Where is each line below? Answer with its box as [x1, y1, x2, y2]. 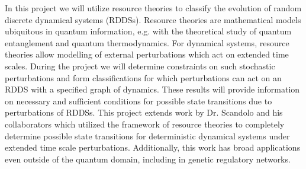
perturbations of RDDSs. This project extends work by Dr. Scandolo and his [5, 106, 283, 119]
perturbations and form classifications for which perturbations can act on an [5, 71, 282, 84]
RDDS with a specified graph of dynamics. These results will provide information [5, 83, 300, 95]
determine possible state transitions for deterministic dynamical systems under [5, 129, 290, 142]
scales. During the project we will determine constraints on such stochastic [5, 59, 275, 72]
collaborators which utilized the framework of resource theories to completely [5, 117, 285, 130]
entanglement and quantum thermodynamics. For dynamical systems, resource [5, 36, 289, 49]
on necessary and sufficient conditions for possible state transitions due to [5, 94, 272, 107]
